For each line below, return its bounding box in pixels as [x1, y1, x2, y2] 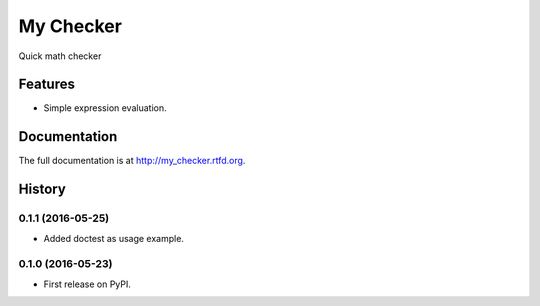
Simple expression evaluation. [43, 102, 167, 114]
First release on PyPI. [43, 278, 132, 290]
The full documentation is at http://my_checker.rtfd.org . [18, 155, 246, 167]
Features [18, 76, 75, 93]
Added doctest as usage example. [43, 232, 185, 244]
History [18, 181, 67, 198]
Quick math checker [18, 50, 102, 62]
